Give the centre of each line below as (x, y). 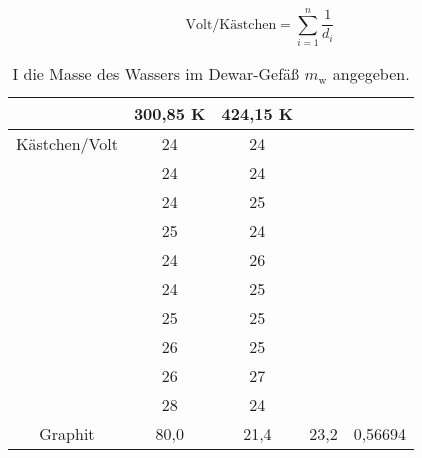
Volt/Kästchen (231, 24)
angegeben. (371, 74)
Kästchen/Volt (67, 144)
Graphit (67, 434)
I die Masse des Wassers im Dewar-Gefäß (156, 74)
